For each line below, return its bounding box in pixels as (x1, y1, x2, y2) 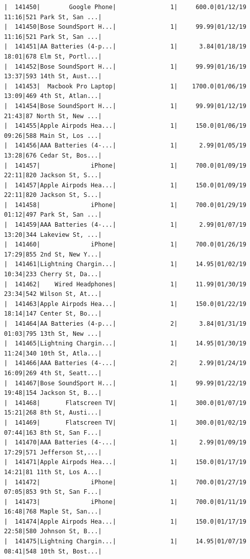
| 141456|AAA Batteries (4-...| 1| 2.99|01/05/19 (4, 142, 246, 149)
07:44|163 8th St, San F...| (4, 429, 102, 436)
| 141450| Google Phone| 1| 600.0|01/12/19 (4, 4, 246, 11)
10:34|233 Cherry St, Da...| (4, 271, 102, 278)
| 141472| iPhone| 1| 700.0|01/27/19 (4, 478, 246, 486)
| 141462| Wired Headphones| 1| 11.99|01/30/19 (4, 280, 246, 288)
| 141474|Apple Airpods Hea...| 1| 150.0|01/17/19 (4, 518, 246, 525)
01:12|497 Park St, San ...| (4, 211, 102, 219)
